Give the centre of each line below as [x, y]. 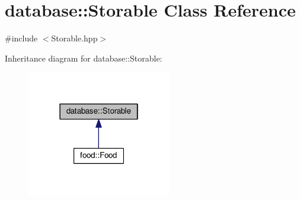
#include [21, 38]
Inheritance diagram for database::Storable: [84, 58]
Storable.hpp [74, 38]
